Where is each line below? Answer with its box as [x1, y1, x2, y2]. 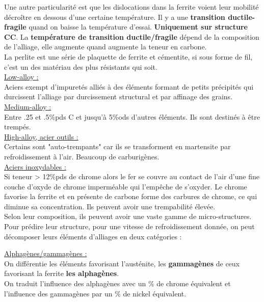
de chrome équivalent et [156, 278, 231, 289]
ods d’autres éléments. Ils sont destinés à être [118, 111, 260, 122]
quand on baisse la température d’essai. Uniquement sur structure [29, 21, 248, 32]
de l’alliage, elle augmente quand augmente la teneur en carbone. [4, 41, 207, 52]
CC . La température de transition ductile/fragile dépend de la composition [4, 31, 259, 42]
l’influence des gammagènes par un [4, 288, 113, 298]
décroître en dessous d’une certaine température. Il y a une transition [4, 11, 225, 22]
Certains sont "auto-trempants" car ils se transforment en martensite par [4, 141, 231, 152]
